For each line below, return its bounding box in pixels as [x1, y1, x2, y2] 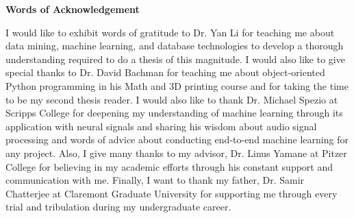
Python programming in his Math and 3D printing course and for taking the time [5, 78, 349, 93]
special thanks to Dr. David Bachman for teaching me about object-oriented [5, 65, 325, 80]
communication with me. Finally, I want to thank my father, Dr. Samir [5, 173, 305, 187]
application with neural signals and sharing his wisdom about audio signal [5, 119, 317, 133]
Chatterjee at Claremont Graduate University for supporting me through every [5, 186, 338, 200]
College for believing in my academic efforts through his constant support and [5, 159, 333, 173]
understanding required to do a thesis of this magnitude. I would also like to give [5, 51, 345, 66]
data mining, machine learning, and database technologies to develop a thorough [5, 38, 344, 53]
